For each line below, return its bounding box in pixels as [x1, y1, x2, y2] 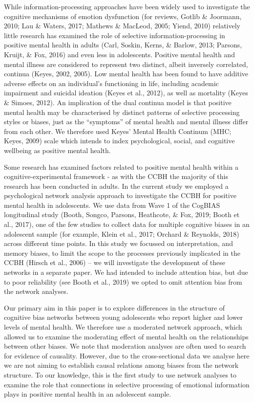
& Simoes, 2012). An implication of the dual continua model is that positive [4, 97, 232, 107]
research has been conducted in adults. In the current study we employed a [4, 180, 229, 191]
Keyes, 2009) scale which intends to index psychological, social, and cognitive [4, 135, 235, 146]
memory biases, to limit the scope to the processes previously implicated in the [4, 247, 240, 258]
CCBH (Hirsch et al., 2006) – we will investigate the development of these [4, 257, 226, 268]
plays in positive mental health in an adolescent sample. [4, 389, 171, 399]
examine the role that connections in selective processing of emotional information [4, 379, 250, 389]
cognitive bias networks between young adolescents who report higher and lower [4, 312, 243, 322]
